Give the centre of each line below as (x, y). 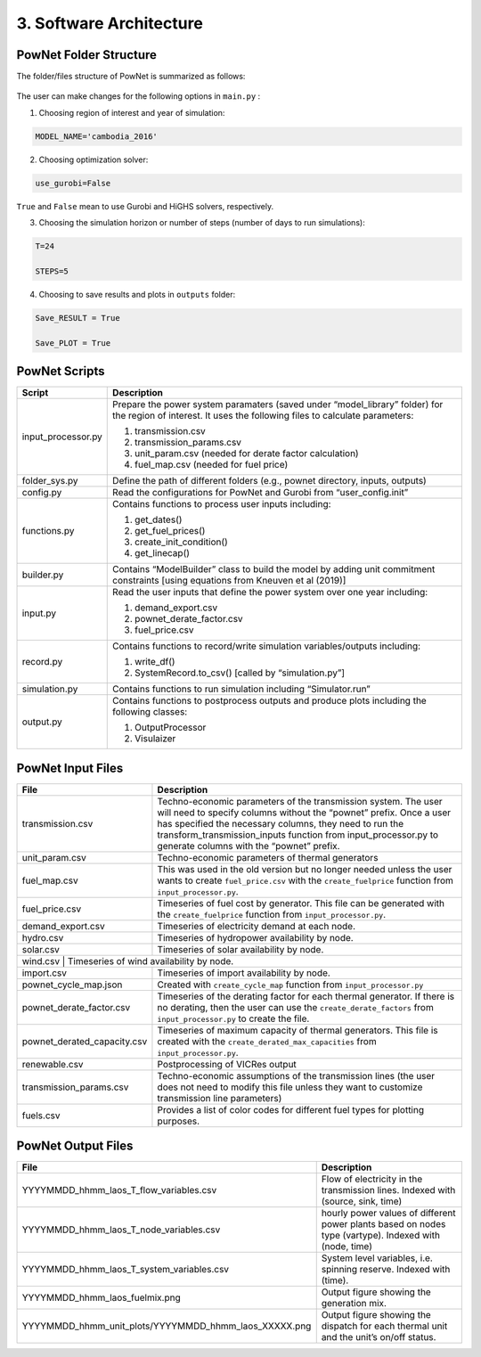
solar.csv (41, 949)
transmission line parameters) (220, 1098)
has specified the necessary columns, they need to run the (281, 823)
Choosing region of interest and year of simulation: (132, 112)
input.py (39, 613)
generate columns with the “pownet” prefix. (249, 846)
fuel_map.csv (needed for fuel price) (212, 465)
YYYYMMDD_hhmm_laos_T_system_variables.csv (126, 1270)
